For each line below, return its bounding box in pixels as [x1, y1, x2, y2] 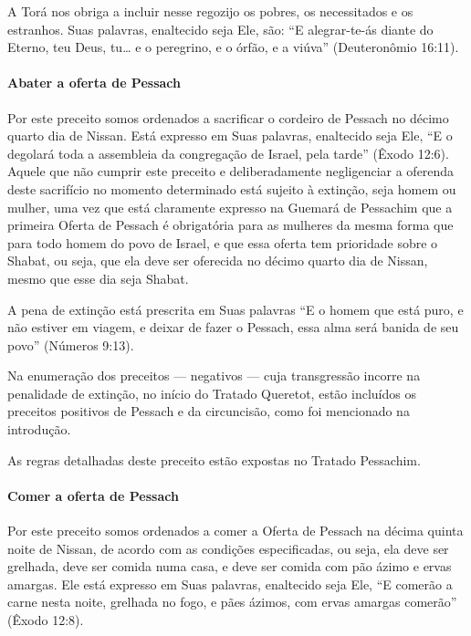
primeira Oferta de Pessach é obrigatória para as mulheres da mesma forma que [7, 215, 454, 235]
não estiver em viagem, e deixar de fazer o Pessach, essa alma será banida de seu [7, 318, 459, 337]
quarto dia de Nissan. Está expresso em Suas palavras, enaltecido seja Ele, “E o [7, 126, 453, 145]
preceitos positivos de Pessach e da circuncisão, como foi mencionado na [7, 401, 410, 421]
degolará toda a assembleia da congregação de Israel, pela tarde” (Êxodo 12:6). [7, 143, 449, 162]
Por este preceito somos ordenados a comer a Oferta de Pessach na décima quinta [7, 521, 464, 540]
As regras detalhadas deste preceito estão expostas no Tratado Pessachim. [7, 450, 421, 469]
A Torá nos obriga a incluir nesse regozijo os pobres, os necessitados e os [7, 2, 413, 20]
